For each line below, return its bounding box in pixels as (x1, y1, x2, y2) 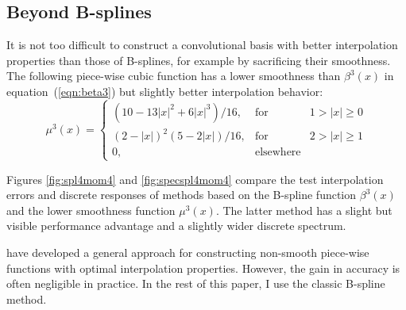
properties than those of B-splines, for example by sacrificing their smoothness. (6, 52, 391, 68)
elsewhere (254, 147, 301, 159)
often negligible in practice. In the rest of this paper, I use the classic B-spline (6, 275, 385, 292)
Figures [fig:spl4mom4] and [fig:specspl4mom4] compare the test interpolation (6, 170, 384, 187)
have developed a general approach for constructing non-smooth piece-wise (6, 244, 369, 261)
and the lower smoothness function (6, 201, 176, 218)
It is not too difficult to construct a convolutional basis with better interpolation (6, 36, 398, 53)
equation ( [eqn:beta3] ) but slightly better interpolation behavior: (6, 82, 323, 99)
